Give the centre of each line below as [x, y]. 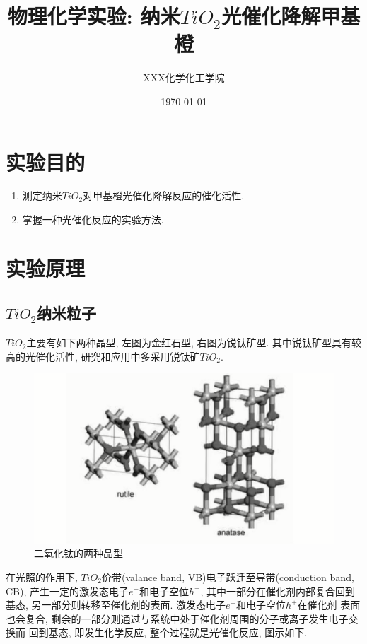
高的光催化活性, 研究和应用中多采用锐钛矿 [103, 356]
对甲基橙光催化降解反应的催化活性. [164, 195]
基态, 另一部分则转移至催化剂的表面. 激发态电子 [116, 605]
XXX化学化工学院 [184, 77]
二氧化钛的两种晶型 [78, 553]
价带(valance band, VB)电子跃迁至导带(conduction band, [228, 576]
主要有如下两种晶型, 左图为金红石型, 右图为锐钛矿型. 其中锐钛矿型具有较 [194, 343]
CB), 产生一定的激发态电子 [68, 591]
